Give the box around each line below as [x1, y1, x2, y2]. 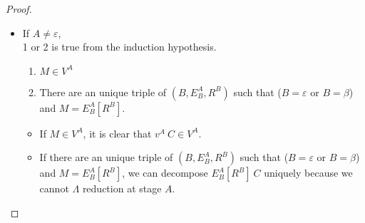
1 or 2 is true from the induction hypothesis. [22, 39, 217, 54]
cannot [39, 181, 69, 196]
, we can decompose [122, 165, 208, 180]
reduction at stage [82, 181, 162, 196]
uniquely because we [264, 165, 353, 180]
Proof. [6, 1, 32, 16]
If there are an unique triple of [39, 150, 173, 165]
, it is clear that [83, 125, 152, 140]
